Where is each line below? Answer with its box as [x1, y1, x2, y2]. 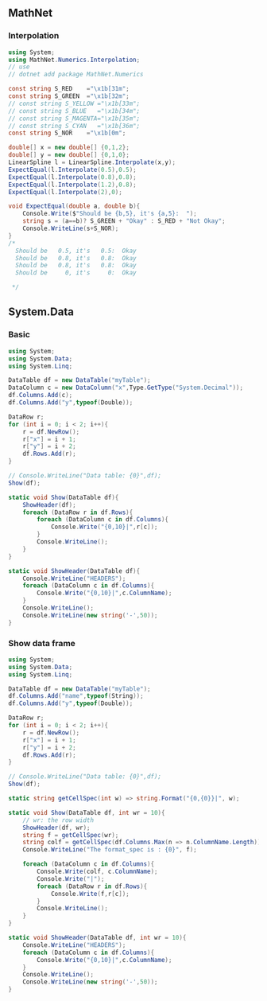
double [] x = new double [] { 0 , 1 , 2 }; [8, 143, 130, 152]
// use [8, 63, 30, 71]
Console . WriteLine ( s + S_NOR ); [22, 224, 119, 233]
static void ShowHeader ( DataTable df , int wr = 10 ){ [8, 934, 187, 942]
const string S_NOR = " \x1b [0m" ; [8, 129, 126, 138]
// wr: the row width [22, 816, 94, 824]
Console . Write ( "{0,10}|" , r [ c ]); [50, 523, 158, 532]
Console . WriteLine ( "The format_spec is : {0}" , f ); [22, 846, 197, 854]
